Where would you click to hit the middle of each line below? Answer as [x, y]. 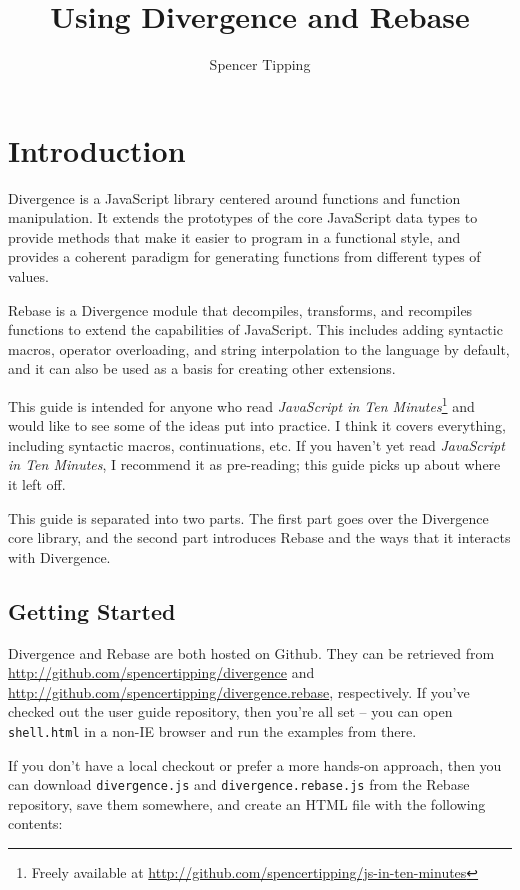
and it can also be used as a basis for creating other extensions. [202, 368]
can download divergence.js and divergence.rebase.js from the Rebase [239, 784]
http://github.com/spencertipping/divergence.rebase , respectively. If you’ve [239, 691]
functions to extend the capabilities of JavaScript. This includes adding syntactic [255, 329]
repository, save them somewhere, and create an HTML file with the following [247, 803]
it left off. [37, 484]
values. [28, 276]
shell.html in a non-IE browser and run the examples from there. [212, 730]
